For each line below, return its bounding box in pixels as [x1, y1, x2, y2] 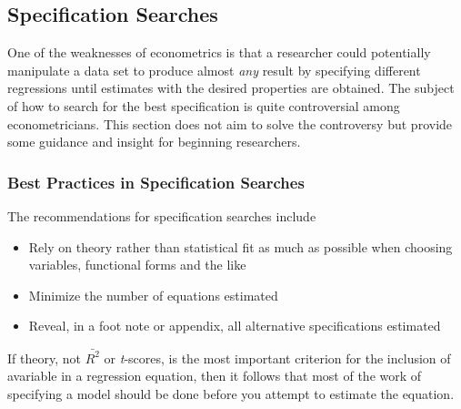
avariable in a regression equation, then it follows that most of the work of [7, 366, 422, 385]
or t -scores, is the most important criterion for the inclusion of [104, 348, 451, 367]
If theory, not [7, 348, 81, 367]
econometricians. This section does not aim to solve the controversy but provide [7, 114, 453, 133]
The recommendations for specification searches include [7, 206, 316, 225]
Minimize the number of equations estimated [28, 285, 278, 304]
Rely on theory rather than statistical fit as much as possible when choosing [28, 237, 453, 256]
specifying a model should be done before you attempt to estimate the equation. [7, 383, 455, 403]
